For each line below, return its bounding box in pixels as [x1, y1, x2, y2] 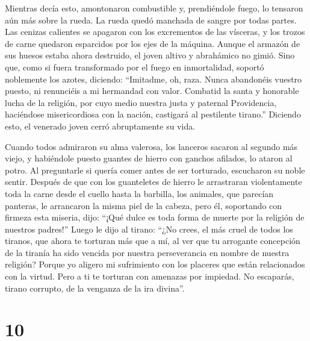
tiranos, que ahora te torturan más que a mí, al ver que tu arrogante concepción [5, 234, 300, 247]
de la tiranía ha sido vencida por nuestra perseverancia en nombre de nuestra [5, 246, 290, 258]
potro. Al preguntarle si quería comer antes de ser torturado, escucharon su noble [5, 163, 305, 176]
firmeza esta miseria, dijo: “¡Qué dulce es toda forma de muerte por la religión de [5, 211, 305, 224]
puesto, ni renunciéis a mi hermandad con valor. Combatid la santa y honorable [5, 84, 299, 97]
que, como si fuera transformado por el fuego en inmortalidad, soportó [5, 60, 264, 73]
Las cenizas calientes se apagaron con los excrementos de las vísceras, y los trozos [5, 25, 305, 38]
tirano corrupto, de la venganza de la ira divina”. [5, 281, 185, 294]
